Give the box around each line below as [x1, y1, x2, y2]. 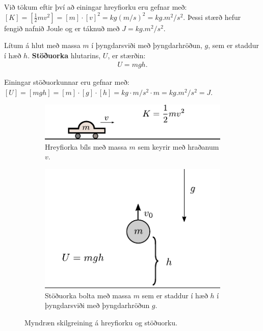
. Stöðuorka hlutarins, [28, 50, 101, 60]
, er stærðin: [108, 50, 146, 60]
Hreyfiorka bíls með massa [45, 141, 127, 152]
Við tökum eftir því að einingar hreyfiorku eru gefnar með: [4, 2, 187, 12]
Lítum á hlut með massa [4, 40, 81, 51]
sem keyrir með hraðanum [138, 141, 219, 152]
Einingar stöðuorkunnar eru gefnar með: [4, 77, 129, 87]
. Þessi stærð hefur [183, 11, 241, 22]
